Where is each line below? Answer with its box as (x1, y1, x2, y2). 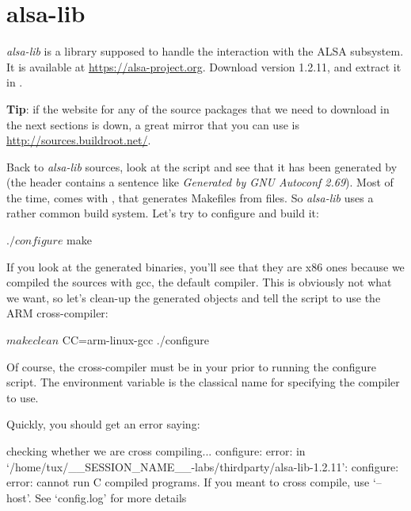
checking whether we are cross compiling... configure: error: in (6, 443, 306, 459)
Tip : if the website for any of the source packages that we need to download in (6, 100, 390, 117)
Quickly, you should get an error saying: (6, 416, 200, 432)
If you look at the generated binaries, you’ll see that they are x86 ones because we (6, 258, 405, 275)
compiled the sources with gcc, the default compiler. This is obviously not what (6, 274, 392, 290)
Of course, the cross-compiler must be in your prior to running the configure (6, 358, 376, 375)
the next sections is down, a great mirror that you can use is (6, 116, 299, 133)
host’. (6, 489, 32, 505)
